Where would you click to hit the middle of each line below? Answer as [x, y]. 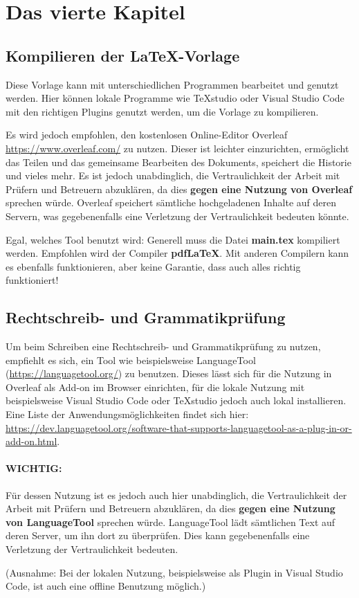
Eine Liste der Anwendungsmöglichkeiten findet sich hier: [127, 414]
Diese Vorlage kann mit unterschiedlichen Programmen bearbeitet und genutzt [172, 84]
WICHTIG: [34, 468]
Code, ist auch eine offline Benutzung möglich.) [106, 586]
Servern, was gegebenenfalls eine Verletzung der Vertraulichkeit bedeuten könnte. [177, 216]
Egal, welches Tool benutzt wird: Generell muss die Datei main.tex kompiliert [173, 239]
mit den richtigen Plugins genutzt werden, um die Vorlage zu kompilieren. [162, 111]
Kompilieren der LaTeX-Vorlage [123, 55]
